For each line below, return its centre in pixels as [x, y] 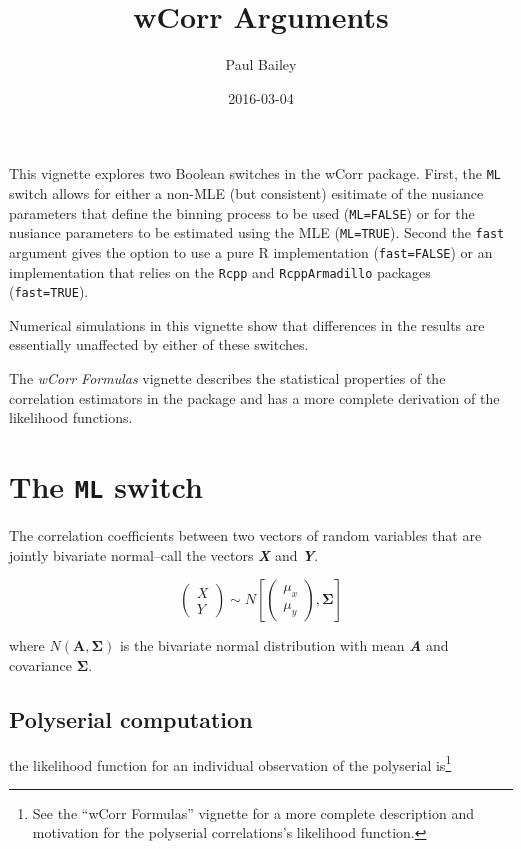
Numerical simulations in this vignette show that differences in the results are [247, 324]
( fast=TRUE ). [49, 291]
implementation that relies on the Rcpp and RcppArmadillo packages [220, 271]
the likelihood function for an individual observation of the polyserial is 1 [230, 763]
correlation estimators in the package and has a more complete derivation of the [254, 397]
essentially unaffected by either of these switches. [159, 344]
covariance [41, 664]
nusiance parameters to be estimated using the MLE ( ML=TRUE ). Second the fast [257, 232]
